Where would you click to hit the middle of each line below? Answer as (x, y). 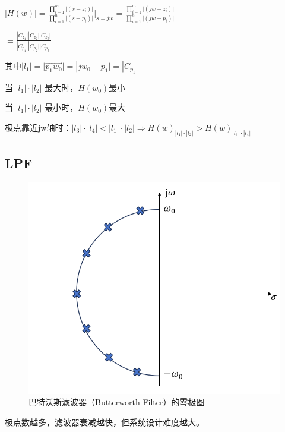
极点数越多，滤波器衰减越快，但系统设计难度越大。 (104, 422)
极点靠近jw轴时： (38, 127)
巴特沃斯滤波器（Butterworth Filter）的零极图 (117, 402)
